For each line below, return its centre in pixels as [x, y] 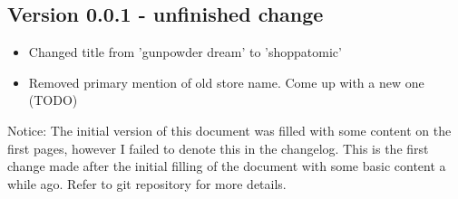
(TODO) [53, 100]
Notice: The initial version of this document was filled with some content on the [229, 130]
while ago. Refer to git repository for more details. [147, 183]
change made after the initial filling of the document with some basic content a [227, 166]
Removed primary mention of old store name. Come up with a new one [226, 82]
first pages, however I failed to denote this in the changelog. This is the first [218, 148]
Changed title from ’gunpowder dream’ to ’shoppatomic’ [185, 52]
